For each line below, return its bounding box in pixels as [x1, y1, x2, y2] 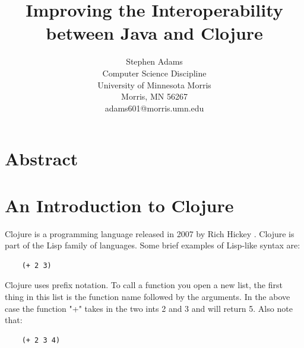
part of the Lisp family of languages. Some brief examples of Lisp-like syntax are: [5, 239, 300, 251]
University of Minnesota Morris [97, 78, 211, 91]
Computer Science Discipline [102, 66, 207, 79]
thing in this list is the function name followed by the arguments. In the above [5, 290, 290, 302]
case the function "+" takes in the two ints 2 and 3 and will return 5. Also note [5, 302, 293, 314]
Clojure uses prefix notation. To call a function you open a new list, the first [5, 279, 283, 291]
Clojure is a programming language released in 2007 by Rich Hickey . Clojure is [5, 227, 294, 240]
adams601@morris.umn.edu [104, 101, 204, 114]
